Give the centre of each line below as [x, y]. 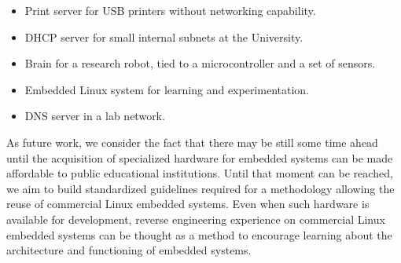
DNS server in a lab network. [95, 116]
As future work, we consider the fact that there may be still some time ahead [192, 142]
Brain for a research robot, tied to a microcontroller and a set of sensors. [200, 63]
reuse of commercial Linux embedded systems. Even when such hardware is [188, 204]
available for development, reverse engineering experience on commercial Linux [196, 219]
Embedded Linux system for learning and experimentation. [167, 89]
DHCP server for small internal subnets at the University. [164, 37]
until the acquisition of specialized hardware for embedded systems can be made [200, 157]
